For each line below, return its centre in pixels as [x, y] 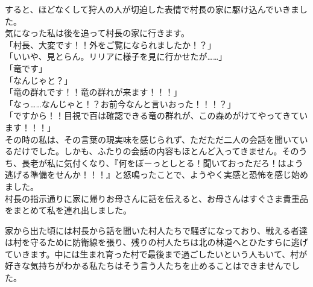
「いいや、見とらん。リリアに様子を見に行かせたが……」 [116, 56]
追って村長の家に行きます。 [135, 33]
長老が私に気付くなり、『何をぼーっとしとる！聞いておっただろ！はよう [162, 162]
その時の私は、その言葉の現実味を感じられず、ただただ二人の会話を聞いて [152, 139]
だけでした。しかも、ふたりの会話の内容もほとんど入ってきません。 [147, 151]
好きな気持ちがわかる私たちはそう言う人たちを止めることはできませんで [148, 266]
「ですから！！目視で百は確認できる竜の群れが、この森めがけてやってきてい [156, 115]
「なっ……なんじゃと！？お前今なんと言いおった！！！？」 [120, 103]
